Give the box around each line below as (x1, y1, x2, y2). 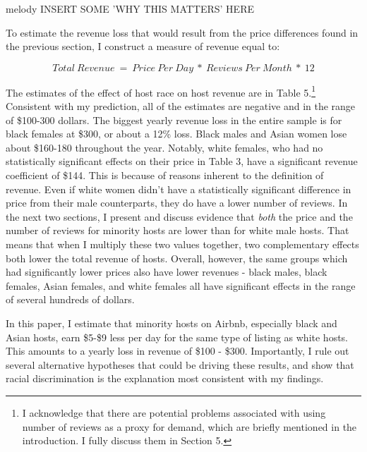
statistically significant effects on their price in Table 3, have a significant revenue (6, 154, 358, 169)
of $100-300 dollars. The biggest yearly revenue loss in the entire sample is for (6, 112, 342, 127)
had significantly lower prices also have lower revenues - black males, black (6, 264, 327, 279)
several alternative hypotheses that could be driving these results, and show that (6, 357, 354, 372)
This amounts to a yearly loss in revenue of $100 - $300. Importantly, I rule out (6, 343, 349, 358)
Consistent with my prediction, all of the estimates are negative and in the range (6, 99, 356, 114)
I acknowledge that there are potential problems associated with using (22, 405, 326, 420)
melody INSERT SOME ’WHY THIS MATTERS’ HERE (6, 1, 254, 16)
